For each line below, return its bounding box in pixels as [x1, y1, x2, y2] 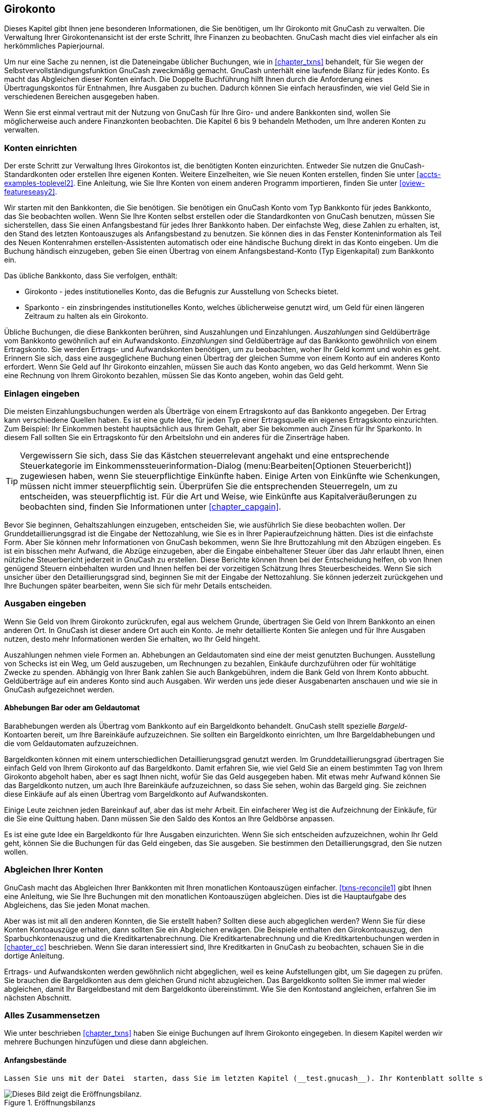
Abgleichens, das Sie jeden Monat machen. [4, 900, 150, 909]
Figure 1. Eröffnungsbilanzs [4, 1098, 96, 1107]
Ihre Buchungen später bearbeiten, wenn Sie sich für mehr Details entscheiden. [4, 581, 272, 590]
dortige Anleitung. [4, 951, 64, 960]
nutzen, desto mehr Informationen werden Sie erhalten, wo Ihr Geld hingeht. [4, 634, 260, 643]
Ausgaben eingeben [4, 598, 86, 609]
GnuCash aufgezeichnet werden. [4, 685, 115, 694]
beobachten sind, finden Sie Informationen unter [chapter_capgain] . [20, 501, 281, 512]
